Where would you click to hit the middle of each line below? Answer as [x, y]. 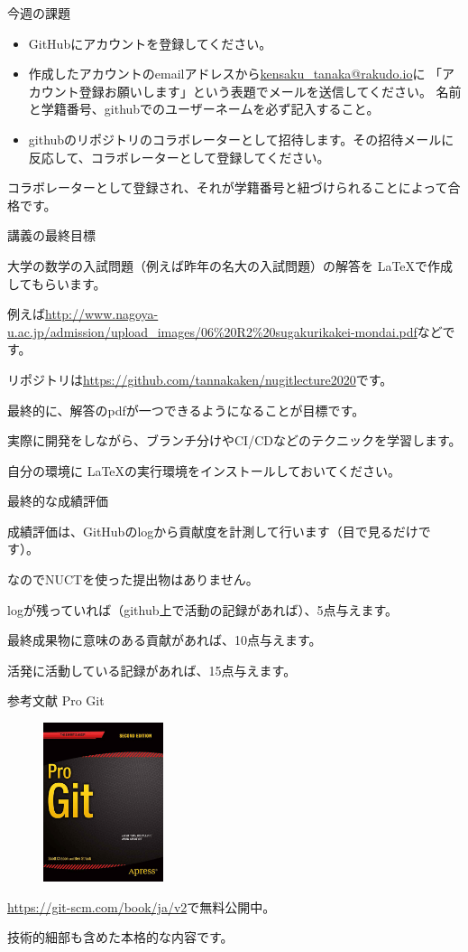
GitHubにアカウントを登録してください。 [150, 43]
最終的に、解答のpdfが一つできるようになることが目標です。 [186, 410]
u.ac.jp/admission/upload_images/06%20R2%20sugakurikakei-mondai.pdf [212, 331]
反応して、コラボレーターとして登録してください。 [179, 157]
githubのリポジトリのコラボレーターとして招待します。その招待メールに [241, 139]
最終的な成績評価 [58, 501]
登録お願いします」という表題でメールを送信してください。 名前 [270, 91]
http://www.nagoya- [102, 314]
